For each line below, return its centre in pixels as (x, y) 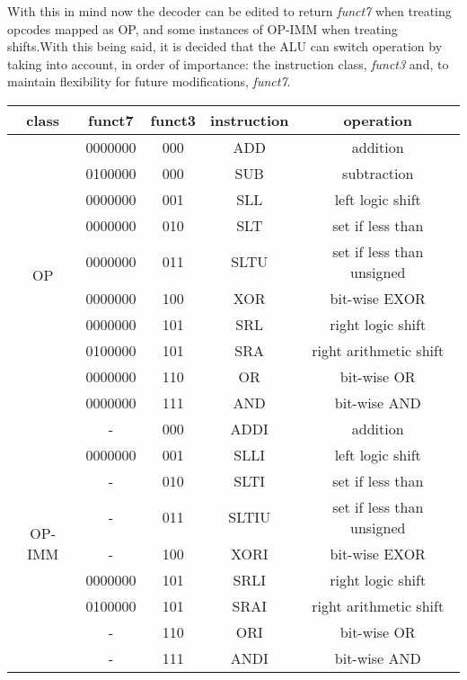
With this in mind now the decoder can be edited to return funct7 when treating (229, 11)
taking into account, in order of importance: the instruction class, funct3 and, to (228, 63)
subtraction (378, 173)
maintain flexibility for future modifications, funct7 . (149, 81)
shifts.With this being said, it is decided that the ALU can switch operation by (225, 46)
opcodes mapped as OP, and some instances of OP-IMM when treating (203, 28)
